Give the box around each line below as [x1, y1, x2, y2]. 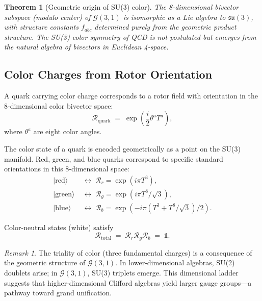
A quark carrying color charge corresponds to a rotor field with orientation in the [4, 90, 258, 101]
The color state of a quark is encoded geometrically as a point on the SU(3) [4, 143, 241, 154]
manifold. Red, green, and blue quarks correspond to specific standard [4, 153, 223, 164]
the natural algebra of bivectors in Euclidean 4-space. [4, 41, 169, 52]
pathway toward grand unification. [4, 287, 112, 298]
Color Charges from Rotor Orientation [4, 66, 213, 82]
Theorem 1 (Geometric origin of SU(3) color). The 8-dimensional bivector [4, 2, 239, 12]
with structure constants [4, 21, 78, 32]
